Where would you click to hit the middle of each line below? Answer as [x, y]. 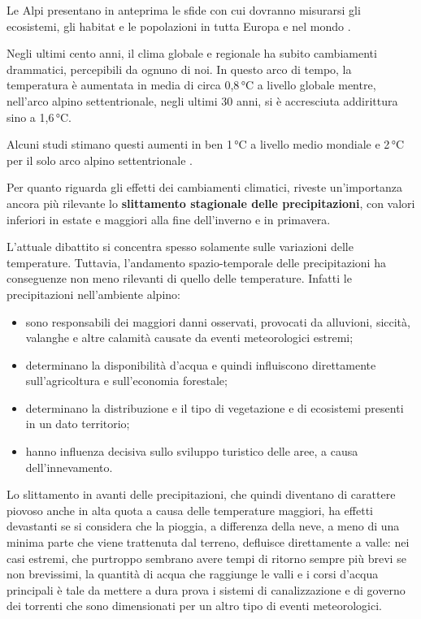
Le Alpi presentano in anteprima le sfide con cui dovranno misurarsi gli [184, 10]
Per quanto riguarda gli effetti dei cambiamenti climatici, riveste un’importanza [204, 187]
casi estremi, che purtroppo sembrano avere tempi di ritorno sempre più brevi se [206, 558]
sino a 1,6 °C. [39, 117]
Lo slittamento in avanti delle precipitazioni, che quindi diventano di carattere [201, 494]
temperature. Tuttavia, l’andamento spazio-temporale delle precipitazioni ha [196, 262]
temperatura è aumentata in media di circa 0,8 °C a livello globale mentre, [191, 85]
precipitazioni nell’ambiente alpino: [93, 294]
